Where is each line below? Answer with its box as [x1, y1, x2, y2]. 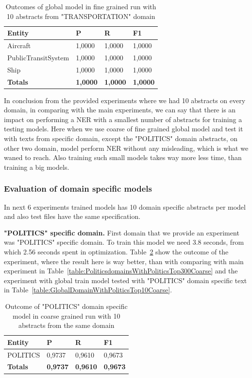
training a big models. [4, 162, 69, 172]
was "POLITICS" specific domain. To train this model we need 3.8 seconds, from [4, 237, 244, 247]
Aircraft [7, 40, 31, 51]
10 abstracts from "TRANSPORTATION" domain [6, 11, 155, 21]
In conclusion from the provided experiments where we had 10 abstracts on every [4, 95, 246, 105]
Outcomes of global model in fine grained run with [5, 1, 156, 11]
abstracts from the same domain [18, 320, 115, 330]
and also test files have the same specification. [4, 211, 141, 221]
